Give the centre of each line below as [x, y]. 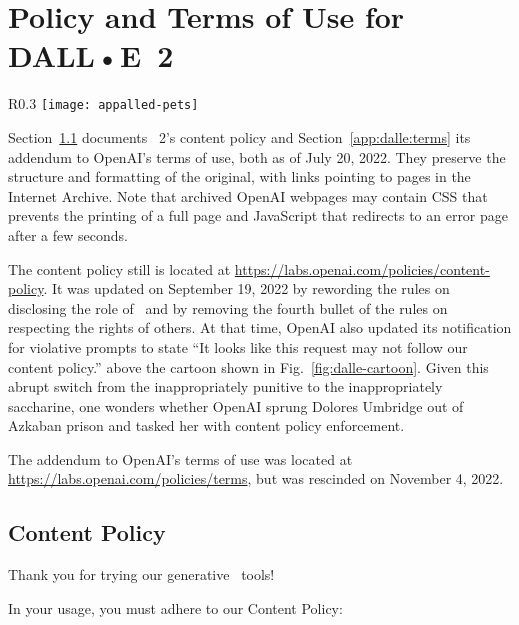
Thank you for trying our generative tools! [141, 574]
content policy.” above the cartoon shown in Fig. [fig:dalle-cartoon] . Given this [248, 366]
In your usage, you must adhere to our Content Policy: [175, 607]
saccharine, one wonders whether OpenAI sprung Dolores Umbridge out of [236, 405]
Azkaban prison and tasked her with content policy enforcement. [206, 425]
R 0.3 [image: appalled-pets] [103, 103]
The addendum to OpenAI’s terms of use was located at [180, 458]
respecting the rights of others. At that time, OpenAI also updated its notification [260, 327]
